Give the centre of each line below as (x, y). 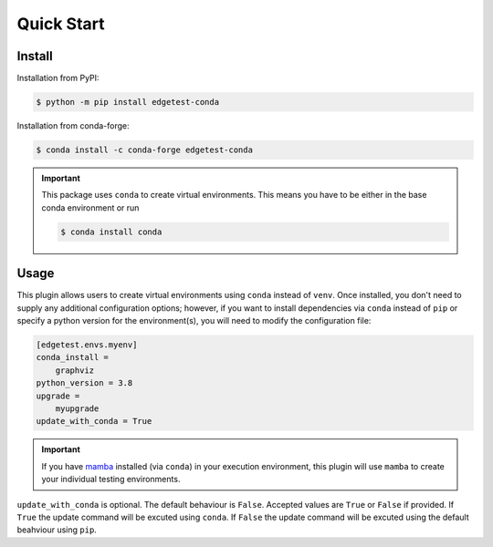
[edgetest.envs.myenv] (87, 345)
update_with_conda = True (94, 421)
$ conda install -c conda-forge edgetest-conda (144, 150)
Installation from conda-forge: (73, 126)
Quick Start (61, 24)
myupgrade (77, 408)
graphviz (75, 370)
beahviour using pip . (57, 530)
